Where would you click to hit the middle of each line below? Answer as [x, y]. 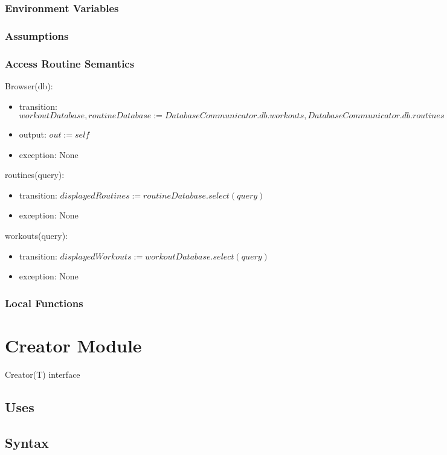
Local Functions [44, 303]
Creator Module [73, 345]
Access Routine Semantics [70, 63]
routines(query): [35, 175]
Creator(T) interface [43, 374]
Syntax [27, 442]
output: [33, 134]
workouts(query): [37, 236]
